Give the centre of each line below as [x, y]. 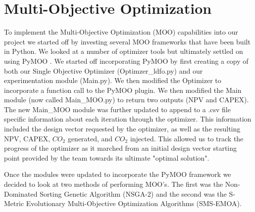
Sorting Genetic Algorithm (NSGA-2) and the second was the [133, 193]
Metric [14, 203]
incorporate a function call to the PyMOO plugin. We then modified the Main [123, 90]
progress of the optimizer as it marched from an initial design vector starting [121, 148]
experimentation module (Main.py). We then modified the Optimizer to [113, 80]
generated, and [90, 138]
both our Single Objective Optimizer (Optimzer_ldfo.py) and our [103, 70]
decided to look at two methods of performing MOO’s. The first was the [114, 184]
